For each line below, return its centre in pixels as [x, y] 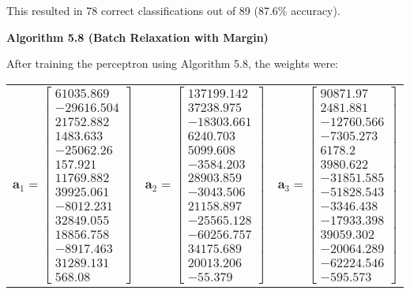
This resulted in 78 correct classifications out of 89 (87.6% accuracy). [173, 10]
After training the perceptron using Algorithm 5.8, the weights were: [173, 63]
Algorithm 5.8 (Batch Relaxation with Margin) [137, 37]
